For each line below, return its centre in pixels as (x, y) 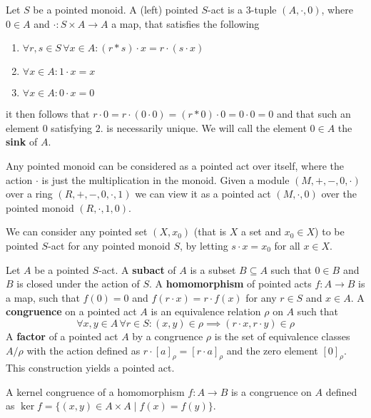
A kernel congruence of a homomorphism (95, 391)
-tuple (264, 9)
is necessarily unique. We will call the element (207, 127)
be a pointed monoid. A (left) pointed (116, 9)
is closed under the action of (78, 284)
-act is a (225, 9)
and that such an (314, 114)
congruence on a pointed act (71, 311)
